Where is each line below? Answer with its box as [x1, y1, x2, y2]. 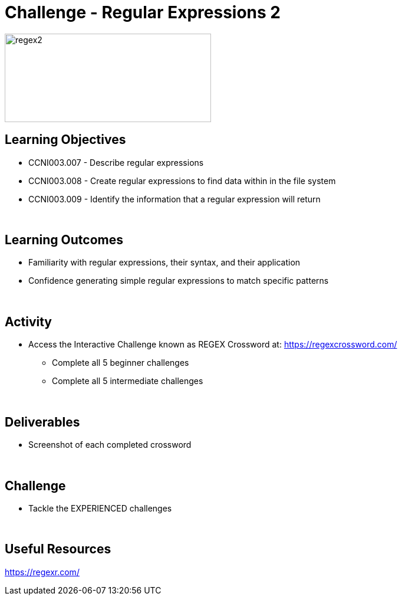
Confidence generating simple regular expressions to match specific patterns [28, 276, 329, 286]
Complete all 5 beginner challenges [52, 358, 189, 368]
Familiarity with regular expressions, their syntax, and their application [28, 257, 301, 268]
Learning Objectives [5, 132, 126, 147]
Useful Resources [5, 542, 111, 557]
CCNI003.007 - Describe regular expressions [28, 157, 204, 168]
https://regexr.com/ [5, 566, 80, 577]
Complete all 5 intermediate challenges [52, 376, 203, 386]
